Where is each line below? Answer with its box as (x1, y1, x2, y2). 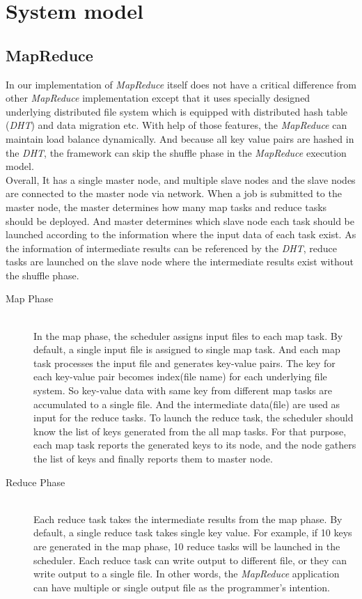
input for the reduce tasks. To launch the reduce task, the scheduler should (33, 410, 354, 425)
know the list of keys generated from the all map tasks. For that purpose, (33, 423, 347, 438)
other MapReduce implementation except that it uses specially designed (6, 91, 310, 105)
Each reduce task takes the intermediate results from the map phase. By (33, 511, 343, 526)
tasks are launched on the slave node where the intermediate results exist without (6, 254, 354, 269)
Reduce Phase (6, 474, 65, 489)
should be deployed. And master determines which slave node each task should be (6, 213, 355, 228)
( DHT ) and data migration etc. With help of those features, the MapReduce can (6, 118, 347, 132)
